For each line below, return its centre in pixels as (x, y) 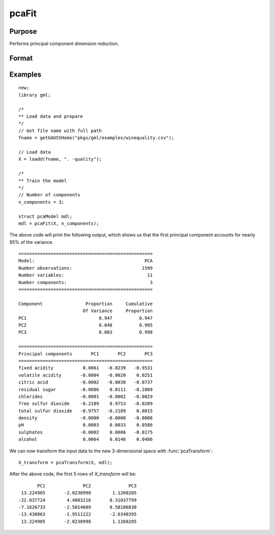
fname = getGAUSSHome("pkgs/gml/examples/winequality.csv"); (96, 138)
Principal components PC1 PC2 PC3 (86, 354)
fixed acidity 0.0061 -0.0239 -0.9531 (86, 368)
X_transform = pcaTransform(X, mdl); (66, 463)
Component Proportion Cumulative (86, 304)
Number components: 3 (86, 282)
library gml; (35, 95)
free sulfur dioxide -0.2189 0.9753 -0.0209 (86, 404)
